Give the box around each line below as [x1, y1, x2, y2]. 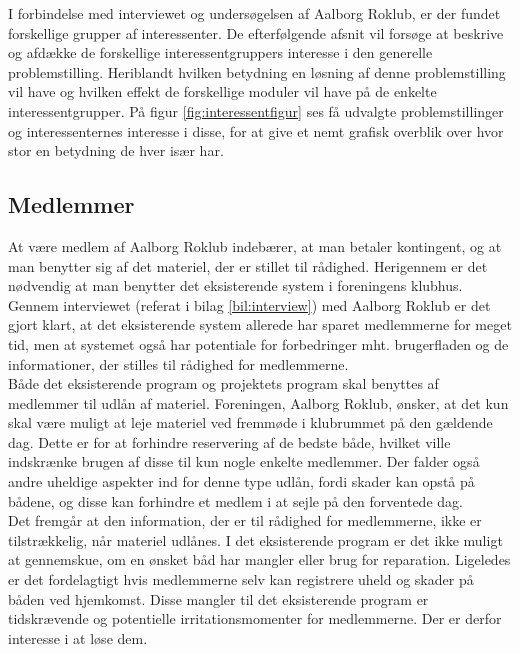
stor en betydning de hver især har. [8, 140, 224, 161]
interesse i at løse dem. [8, 627, 148, 648]
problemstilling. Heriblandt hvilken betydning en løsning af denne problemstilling [8, 61, 506, 82]
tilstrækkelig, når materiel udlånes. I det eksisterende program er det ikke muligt [8, 529, 503, 550]
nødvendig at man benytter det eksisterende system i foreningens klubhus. [8, 275, 463, 296]
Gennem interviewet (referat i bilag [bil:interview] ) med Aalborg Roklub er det [8, 294, 491, 315]
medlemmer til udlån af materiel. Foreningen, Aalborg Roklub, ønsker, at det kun [8, 392, 509, 413]
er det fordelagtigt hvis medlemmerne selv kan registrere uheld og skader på [8, 569, 474, 590]
